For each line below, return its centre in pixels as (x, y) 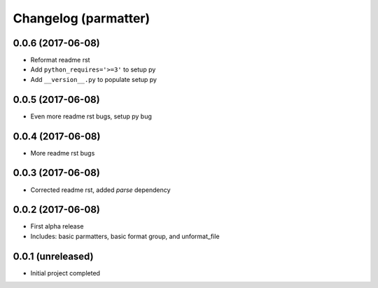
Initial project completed (65, 273)
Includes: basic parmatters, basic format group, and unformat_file (125, 236)
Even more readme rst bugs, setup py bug (91, 116)
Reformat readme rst (60, 60)
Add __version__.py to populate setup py (94, 79)
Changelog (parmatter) (82, 18)
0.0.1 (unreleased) (53, 256)
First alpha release (57, 226)
